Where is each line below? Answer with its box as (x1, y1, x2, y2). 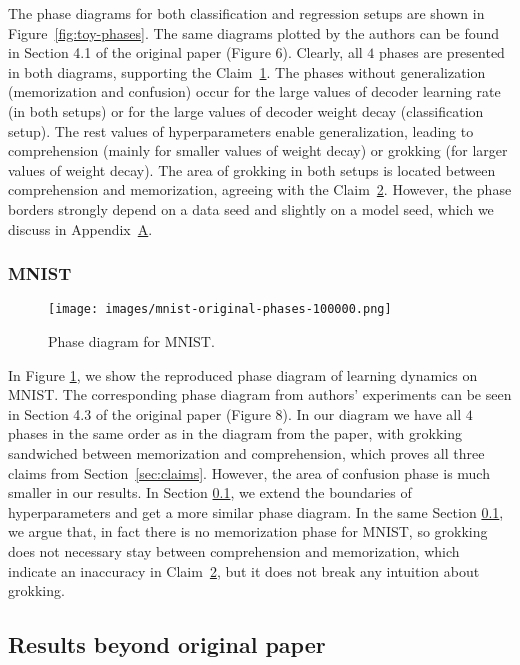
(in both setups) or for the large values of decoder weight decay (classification (8, 100, 484, 121)
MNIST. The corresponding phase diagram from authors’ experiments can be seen (8, 384, 512, 405)
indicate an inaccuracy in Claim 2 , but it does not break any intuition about (8, 560, 480, 581)
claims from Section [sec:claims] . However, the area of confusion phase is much (8, 462, 490, 483)
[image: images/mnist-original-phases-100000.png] (48, 302, 392, 317)
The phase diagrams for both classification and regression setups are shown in (8, 3, 485, 23)
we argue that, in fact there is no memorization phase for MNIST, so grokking (8, 521, 488, 542)
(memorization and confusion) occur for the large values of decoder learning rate (8, 81, 501, 102)
